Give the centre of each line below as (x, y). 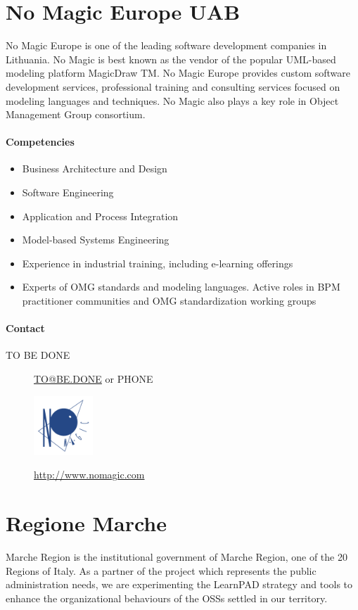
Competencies (40, 142)
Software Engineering (68, 192)
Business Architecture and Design (95, 169)
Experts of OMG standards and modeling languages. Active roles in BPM (181, 287)
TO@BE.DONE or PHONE (94, 379)
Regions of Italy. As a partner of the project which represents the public (161, 570)
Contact (25, 328)
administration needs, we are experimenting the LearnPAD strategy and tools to (179, 584)
